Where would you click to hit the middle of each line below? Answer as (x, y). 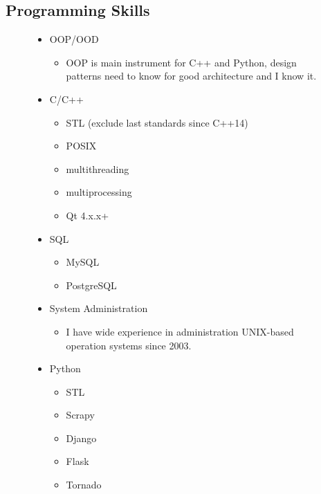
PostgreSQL (91, 285)
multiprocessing (99, 192)
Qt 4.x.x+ (88, 215)
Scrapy (80, 415)
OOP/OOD (74, 39)
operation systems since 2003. (129, 345)
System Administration (99, 308)
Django (81, 438)
